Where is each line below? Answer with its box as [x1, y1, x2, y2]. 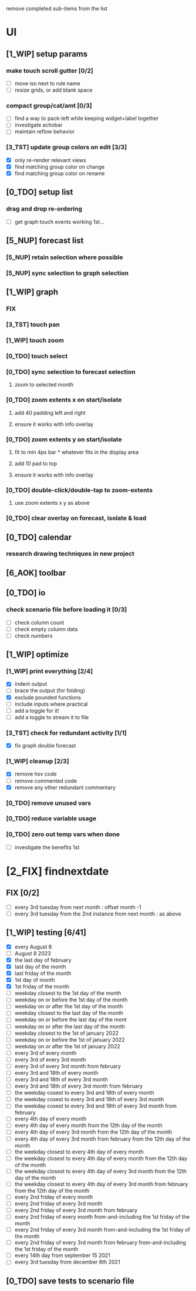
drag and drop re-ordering [6, 205, 82, 213]
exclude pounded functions [14, 693, 81, 701]
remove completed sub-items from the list [6, 5, 107, 12]
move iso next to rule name [14, 79, 80, 87]
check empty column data [14, 625, 78, 632]
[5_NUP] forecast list [6, 236, 84, 246]
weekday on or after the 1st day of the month [14, 1003, 123, 1010]
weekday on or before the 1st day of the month [14, 996, 128, 1004]
